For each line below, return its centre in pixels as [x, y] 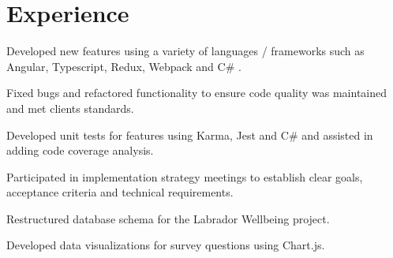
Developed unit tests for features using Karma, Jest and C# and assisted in [190, 135]
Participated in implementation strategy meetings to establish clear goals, [185, 176]
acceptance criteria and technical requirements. [120, 192]
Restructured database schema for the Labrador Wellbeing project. [168, 218]
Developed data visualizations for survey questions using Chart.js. [166, 245]
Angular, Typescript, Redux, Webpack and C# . [124, 66]
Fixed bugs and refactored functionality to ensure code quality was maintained [197, 93]
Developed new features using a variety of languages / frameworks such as [185, 51]
